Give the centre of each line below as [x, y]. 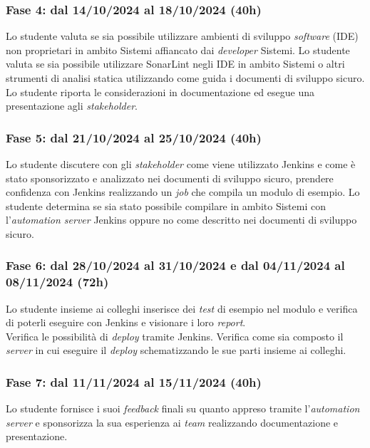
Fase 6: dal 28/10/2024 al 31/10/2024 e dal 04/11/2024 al [175, 265]
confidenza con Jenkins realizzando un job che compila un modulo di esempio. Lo [183, 192]
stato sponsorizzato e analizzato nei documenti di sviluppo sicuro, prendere [170, 178]
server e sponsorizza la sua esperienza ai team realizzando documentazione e [172, 422]
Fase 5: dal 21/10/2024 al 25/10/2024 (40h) [134, 137]
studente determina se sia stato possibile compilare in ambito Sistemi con [166, 205]
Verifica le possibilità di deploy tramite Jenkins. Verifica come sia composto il [175, 336]
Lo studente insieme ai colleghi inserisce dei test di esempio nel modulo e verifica [182, 308]
